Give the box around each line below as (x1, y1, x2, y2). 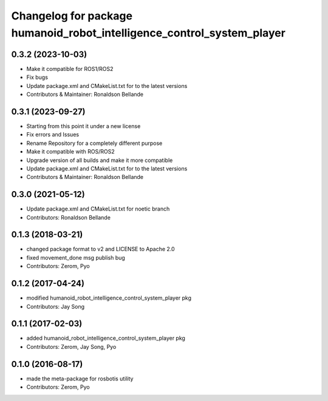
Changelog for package (11, 9, 133, 22)
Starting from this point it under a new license (26, 122, 141, 130)
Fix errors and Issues (26, 131, 79, 138)
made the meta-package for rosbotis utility (26, 375, 134, 382)
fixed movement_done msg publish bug (26, 254, 126, 261)
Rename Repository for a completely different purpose (26, 140, 163, 147)
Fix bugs (26, 73, 49, 81)
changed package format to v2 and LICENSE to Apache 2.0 (26, 246, 176, 253)
